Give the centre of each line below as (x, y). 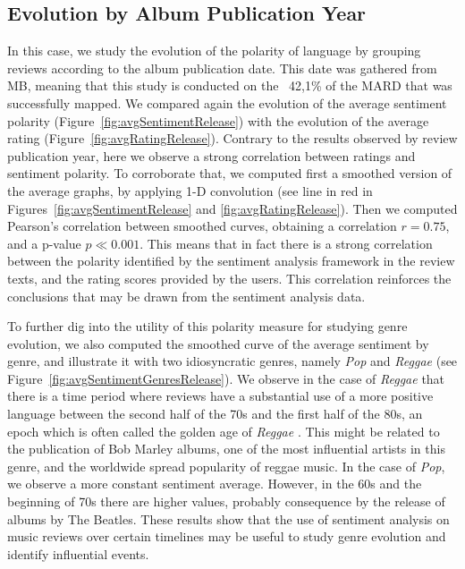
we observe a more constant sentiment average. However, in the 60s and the (215, 484)
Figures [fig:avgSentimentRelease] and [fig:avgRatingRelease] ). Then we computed (232, 208)
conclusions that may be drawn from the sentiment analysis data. (186, 296)
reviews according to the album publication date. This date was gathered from (222, 68)
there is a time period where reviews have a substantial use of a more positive (220, 396)
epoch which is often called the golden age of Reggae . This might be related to (224, 431)
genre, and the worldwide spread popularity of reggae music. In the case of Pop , (226, 466)
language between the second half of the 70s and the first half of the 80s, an (215, 414)
